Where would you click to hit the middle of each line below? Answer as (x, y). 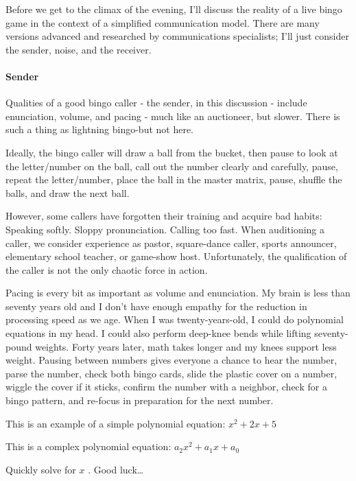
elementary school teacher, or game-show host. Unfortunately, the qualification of (176, 256)
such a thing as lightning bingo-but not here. (100, 129)
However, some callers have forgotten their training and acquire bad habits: (164, 216)
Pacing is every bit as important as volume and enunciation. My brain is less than (178, 293)
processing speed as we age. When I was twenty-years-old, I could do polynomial (175, 319)
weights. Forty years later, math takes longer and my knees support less (186, 346)
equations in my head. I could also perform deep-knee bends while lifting (158, 333)
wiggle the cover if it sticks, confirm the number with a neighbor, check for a (166, 387)
